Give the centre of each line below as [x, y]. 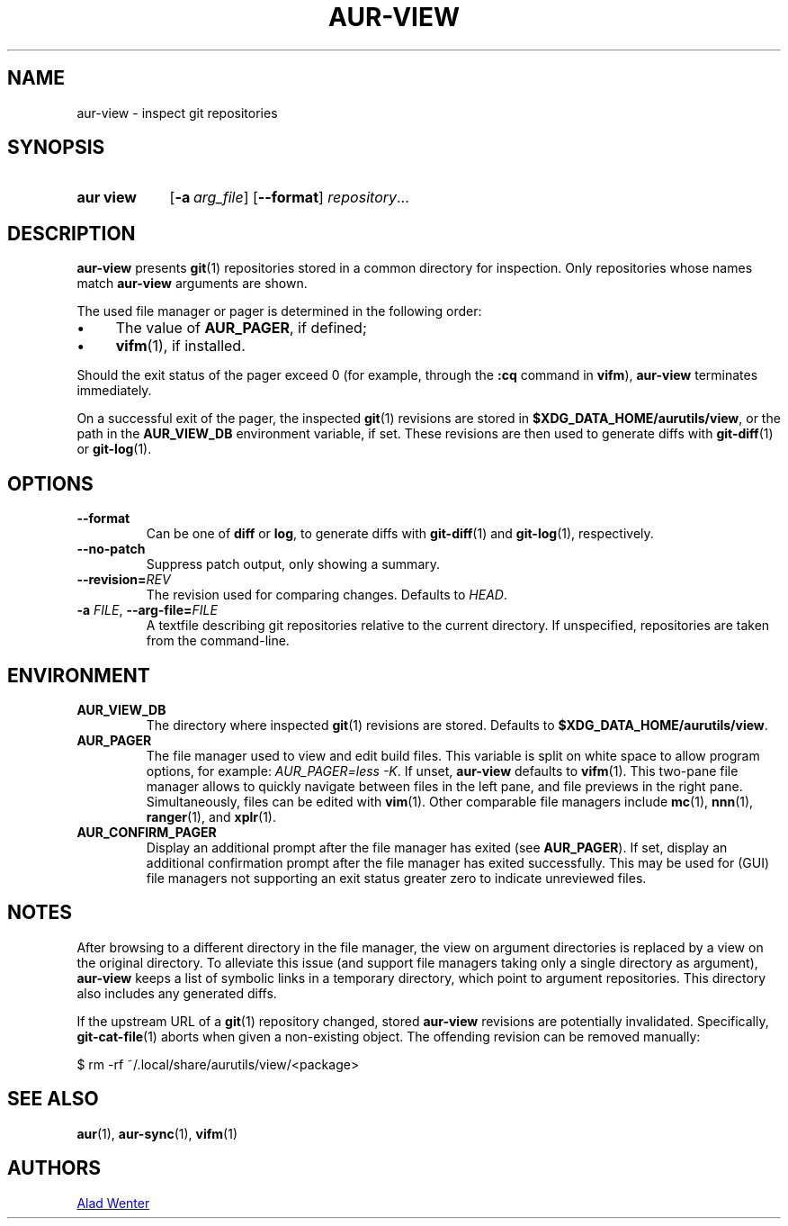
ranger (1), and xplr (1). [211, 816]
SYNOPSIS [56, 148]
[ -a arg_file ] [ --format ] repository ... [289, 198]
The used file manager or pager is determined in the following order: [279, 311]
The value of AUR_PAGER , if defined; [241, 328]
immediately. [114, 391]
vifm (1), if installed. [180, 346]
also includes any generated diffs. [177, 993]
